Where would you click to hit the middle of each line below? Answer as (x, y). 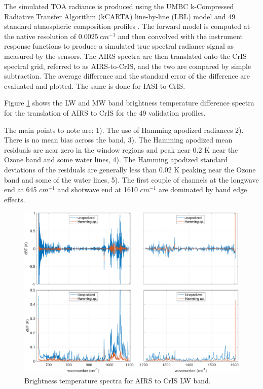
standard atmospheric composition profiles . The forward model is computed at (127, 26)
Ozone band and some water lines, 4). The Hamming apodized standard (116, 160)
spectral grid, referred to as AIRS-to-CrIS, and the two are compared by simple (128, 66)
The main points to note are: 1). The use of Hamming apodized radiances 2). (124, 130)
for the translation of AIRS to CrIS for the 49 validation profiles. (105, 112)
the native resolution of (40, 36)
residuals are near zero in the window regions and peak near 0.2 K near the (121, 149)
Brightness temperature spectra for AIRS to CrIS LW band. (118, 380)
